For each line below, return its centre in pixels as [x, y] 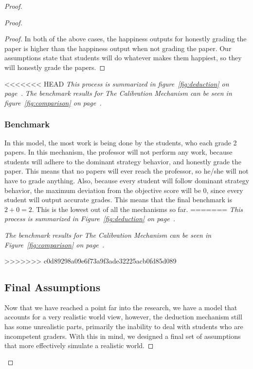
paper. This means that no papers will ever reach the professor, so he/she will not [126, 171]
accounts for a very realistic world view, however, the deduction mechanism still [123, 317]
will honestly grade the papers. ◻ [55, 67]
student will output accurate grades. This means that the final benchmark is [118, 200]
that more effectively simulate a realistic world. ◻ [79, 345]
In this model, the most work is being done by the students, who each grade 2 [121, 142]
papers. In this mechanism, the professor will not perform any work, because [118, 152]
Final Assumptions [53, 287]
